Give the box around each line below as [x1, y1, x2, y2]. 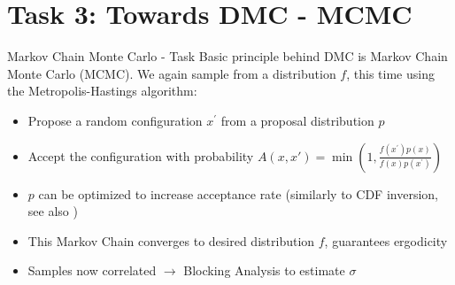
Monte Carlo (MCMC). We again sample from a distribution [7, 64, 336, 82]
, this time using [346, 64, 435, 82]
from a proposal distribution [220, 111, 374, 129]
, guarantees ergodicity [324, 231, 448, 250]
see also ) [27, 202, 78, 220]
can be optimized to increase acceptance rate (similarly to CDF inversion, [38, 184, 438, 203]
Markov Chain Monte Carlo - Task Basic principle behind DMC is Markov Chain [7, 47, 448, 65]
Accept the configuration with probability [27, 146, 254, 165]
